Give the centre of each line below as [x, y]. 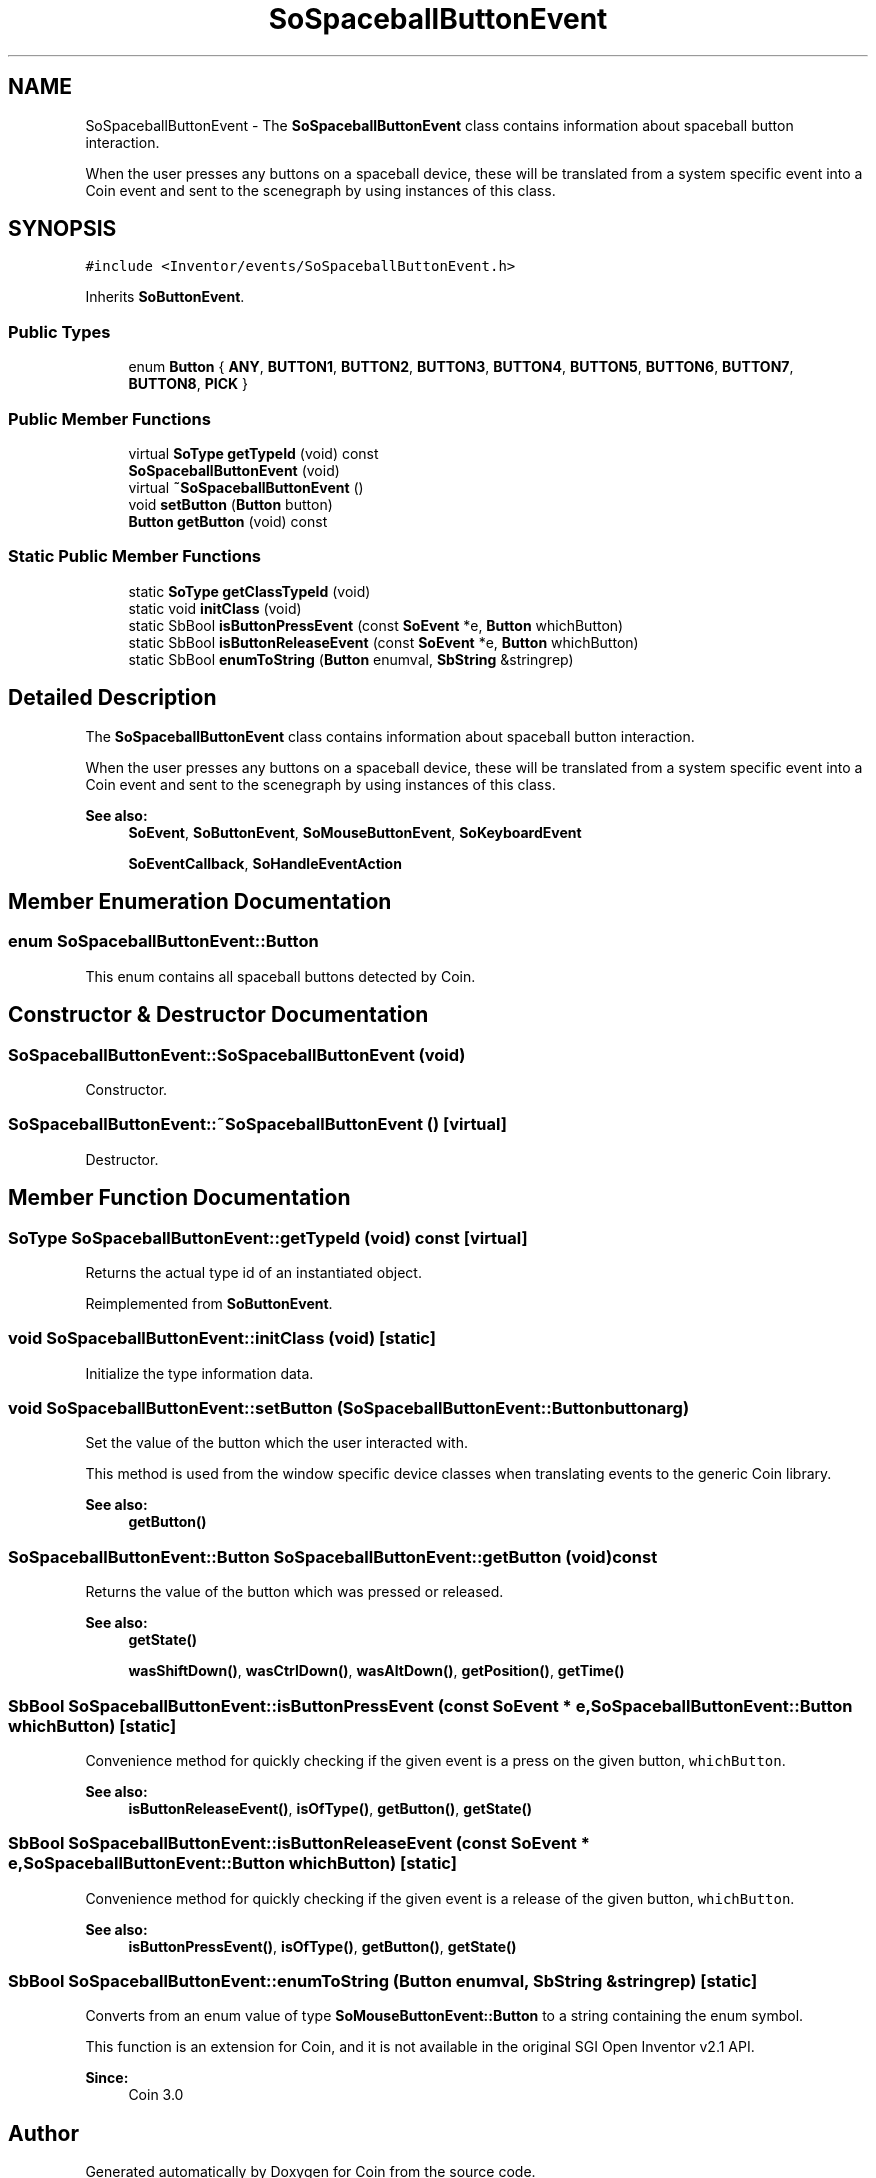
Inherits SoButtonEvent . [165, 297]
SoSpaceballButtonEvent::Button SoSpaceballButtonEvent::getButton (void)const [333, 1556]
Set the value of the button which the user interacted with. [276, 1443]
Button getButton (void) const [228, 521]
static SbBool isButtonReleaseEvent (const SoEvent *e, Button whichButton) [383, 642]
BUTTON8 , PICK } [188, 384]
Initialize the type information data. [199, 1373]
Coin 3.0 [156, 2095]
